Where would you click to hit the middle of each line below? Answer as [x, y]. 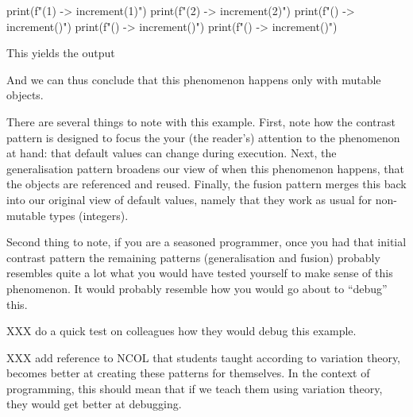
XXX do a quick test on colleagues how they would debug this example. [181, 331]
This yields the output [61, 53]
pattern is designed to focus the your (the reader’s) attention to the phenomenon [203, 137]
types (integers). [89, 215]
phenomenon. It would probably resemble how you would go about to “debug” [197, 288]
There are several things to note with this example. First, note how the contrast [201, 121]
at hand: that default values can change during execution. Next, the [172, 153]
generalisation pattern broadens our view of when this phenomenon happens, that [206, 168]
